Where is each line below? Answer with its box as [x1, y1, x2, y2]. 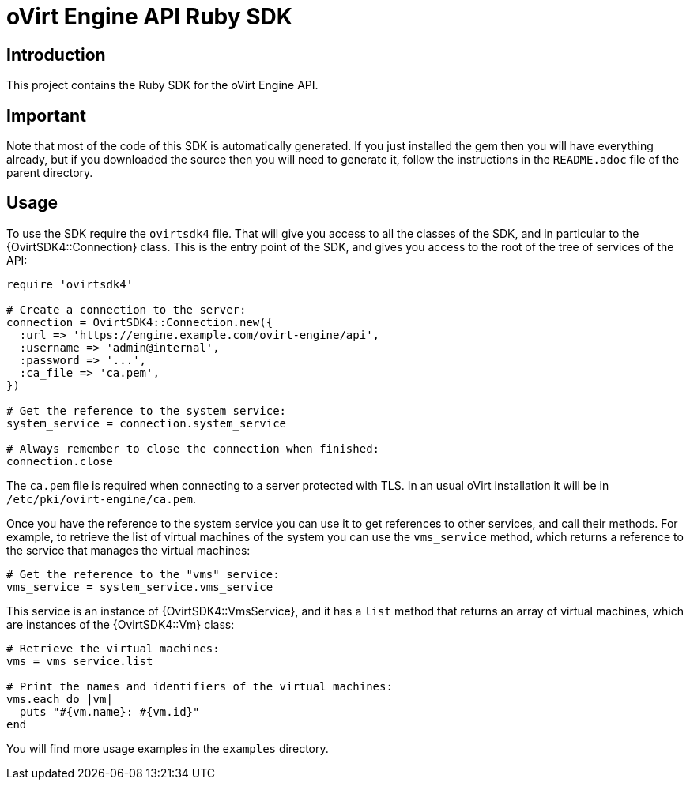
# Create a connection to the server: [6, 303, 247, 316]
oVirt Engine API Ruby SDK [6, 3, 292, 30]
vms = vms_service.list [6, 654, 153, 668]
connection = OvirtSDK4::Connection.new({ [6, 315, 273, 329]
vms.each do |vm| [6, 692, 113, 705]
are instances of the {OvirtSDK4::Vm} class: [6, 617, 235, 631]
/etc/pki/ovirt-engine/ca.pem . [6, 491, 197, 506]
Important [6, 105, 86, 126]
